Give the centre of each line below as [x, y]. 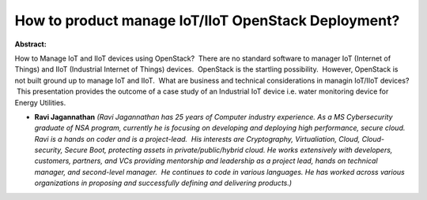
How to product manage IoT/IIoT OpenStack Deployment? [207, 20]
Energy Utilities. [40, 102]
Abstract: [30, 44]
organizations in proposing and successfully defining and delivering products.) [163, 183]
